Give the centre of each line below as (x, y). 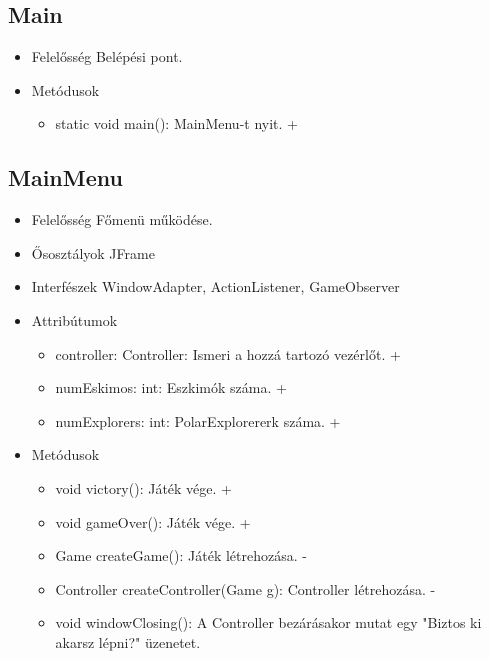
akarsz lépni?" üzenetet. (128, 641)
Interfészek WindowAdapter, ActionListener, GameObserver (215, 286)
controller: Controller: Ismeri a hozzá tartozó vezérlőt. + (228, 353)
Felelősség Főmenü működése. (122, 219)
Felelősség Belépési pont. (107, 56)
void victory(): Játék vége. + (143, 487)
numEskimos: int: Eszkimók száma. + (171, 387)
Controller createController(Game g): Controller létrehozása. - (245, 588)
